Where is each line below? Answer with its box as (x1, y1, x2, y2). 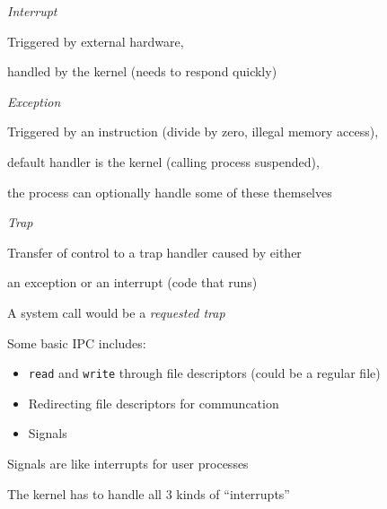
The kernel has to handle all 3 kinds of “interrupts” (7, 484, 290, 503)
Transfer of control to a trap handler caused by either (7, 242, 302, 261)
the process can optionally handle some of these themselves (7, 182, 332, 201)
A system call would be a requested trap (7, 303, 225, 321)
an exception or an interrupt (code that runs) (7, 273, 258, 292)
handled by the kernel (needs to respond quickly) (7, 62, 277, 81)
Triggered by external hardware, (7, 31, 184, 50)
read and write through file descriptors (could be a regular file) (28, 364, 381, 382)
